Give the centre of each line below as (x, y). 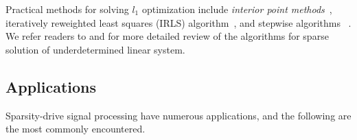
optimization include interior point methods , (237, 9)
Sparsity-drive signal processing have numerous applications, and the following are (178, 115)
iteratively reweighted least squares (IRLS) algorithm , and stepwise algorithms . (178, 22)
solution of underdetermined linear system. (95, 49)
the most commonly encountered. (76, 129)
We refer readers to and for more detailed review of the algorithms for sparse (167, 36)
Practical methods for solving (67, 9)
